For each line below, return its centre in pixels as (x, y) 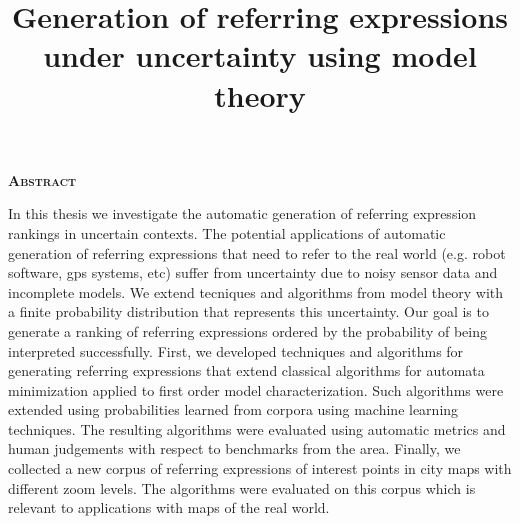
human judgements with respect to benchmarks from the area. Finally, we (234, 448)
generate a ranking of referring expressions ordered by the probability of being (247, 330)
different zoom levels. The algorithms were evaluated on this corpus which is (242, 487)
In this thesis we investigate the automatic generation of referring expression (242, 213)
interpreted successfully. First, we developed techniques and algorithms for (236, 350)
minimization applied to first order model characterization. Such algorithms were (256, 389)
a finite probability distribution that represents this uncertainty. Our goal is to (248, 311)
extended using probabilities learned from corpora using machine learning (233, 409)
